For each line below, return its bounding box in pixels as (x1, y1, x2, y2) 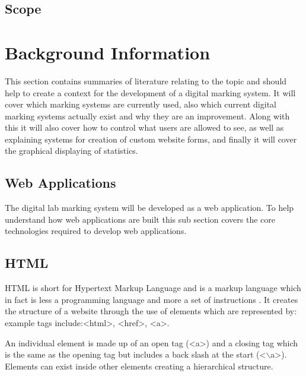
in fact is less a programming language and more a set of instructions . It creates (5, 293, 298, 305)
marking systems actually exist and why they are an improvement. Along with (5, 109, 290, 122)
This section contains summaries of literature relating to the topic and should (5, 74, 287, 87)
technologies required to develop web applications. (5, 225, 187, 237)
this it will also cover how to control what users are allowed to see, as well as (5, 121, 284, 134)
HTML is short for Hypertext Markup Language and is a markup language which (5, 282, 301, 294)
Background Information (5, 40, 211, 64)
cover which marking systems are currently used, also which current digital (5, 98, 276, 110)
